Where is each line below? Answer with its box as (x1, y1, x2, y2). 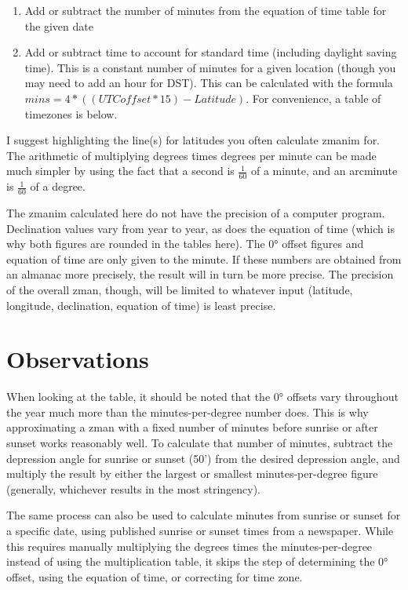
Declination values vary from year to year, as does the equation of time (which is (6, 220, 395, 236)
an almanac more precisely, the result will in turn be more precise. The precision (6, 266, 394, 282)
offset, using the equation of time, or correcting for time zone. (6, 568, 303, 585)
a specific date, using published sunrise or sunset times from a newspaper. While (6, 523, 394, 539)
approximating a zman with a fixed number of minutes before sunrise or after (6, 419, 378, 435)
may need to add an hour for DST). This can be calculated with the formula (24, 75, 393, 91)
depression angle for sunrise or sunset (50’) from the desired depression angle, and (6, 450, 400, 466)
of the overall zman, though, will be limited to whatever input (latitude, (6, 281, 353, 297)
